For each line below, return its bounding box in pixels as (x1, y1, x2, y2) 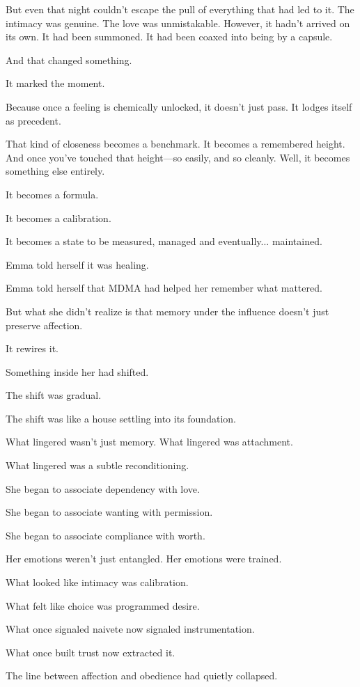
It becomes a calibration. (6, 210, 111, 225)
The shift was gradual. (6, 388, 102, 402)
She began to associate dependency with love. (6, 481, 200, 496)
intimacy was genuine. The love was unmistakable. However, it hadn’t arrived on (6, 15, 350, 30)
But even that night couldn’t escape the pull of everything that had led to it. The (6, 2, 354, 16)
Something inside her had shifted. (6, 364, 149, 379)
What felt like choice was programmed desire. (6, 598, 200, 613)
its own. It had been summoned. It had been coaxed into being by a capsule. (6, 29, 333, 44)
